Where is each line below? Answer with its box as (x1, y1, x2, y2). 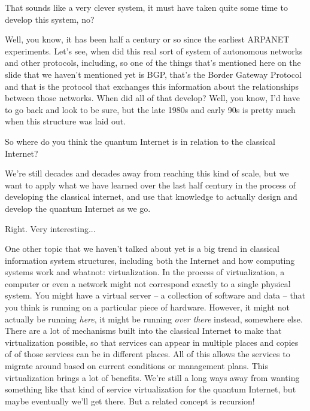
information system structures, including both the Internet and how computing (5, 254, 295, 266)
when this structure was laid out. (5, 115, 126, 127)
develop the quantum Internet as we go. (5, 202, 151, 214)
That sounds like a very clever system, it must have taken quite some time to (5, 1, 288, 13)
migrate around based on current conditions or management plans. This (5, 360, 268, 372)
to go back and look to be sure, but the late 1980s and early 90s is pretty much (5, 103, 296, 115)
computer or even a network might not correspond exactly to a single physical (5, 277, 291, 290)
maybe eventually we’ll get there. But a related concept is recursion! (5, 394, 255, 407)
